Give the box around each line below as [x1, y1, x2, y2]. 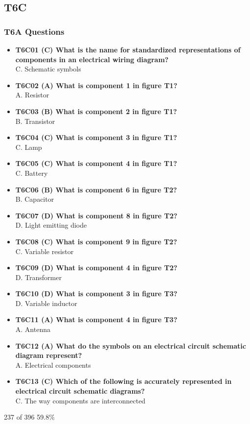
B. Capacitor [15, 194, 54, 204]
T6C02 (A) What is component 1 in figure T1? [15, 80, 178, 90]
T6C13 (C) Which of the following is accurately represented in [15, 376, 232, 386]
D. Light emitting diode [15, 220, 87, 230]
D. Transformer [15, 272, 62, 282]
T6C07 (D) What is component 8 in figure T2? [15, 210, 178, 220]
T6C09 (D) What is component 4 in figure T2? [15, 262, 178, 273]
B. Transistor [15, 116, 55, 126]
